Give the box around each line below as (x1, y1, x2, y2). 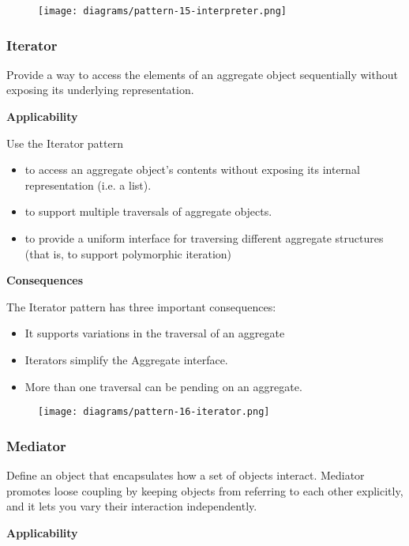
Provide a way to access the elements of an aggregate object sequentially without (6, 66, 398, 82)
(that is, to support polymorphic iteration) (24, 245, 232, 262)
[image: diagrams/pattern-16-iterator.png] (38, 406, 270, 418)
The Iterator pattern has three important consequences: (6, 298, 276, 314)
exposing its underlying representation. (6, 81, 194, 98)
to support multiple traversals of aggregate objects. (24, 203, 272, 220)
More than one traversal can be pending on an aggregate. (24, 378, 302, 394)
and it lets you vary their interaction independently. (6, 498, 257, 514)
